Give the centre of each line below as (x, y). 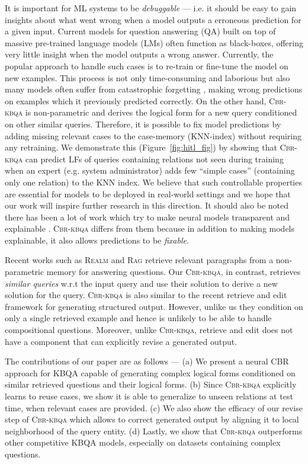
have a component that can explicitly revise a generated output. (121, 341)
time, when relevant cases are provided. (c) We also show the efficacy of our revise (154, 407)
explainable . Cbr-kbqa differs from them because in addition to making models (150, 228)
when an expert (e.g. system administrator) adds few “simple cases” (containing (150, 170)
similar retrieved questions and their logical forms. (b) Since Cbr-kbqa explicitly (151, 384)
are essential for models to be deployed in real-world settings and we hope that (148, 193)
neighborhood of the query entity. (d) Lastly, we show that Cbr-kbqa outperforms (154, 431)
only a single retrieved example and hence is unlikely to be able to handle (138, 318)
